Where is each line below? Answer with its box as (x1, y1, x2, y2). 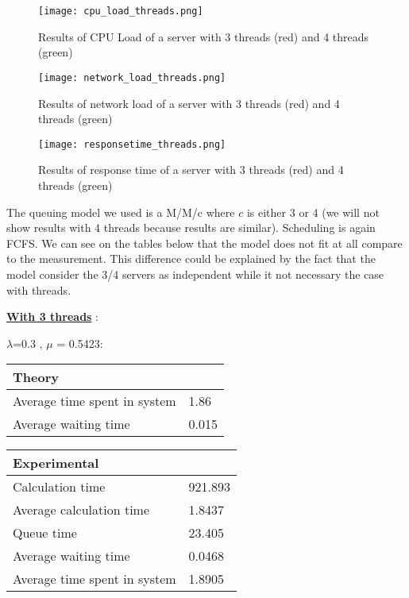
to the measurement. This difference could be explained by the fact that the (6, 250, 376, 267)
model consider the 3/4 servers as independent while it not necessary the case (6, 265, 384, 282)
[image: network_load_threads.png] (38, 71, 226, 83)
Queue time (13, 523, 77, 542)
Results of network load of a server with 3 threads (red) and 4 (38, 95, 340, 111)
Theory (13, 368, 59, 387)
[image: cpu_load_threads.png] (38, 6, 203, 17)
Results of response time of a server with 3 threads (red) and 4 (38, 161, 344, 178)
